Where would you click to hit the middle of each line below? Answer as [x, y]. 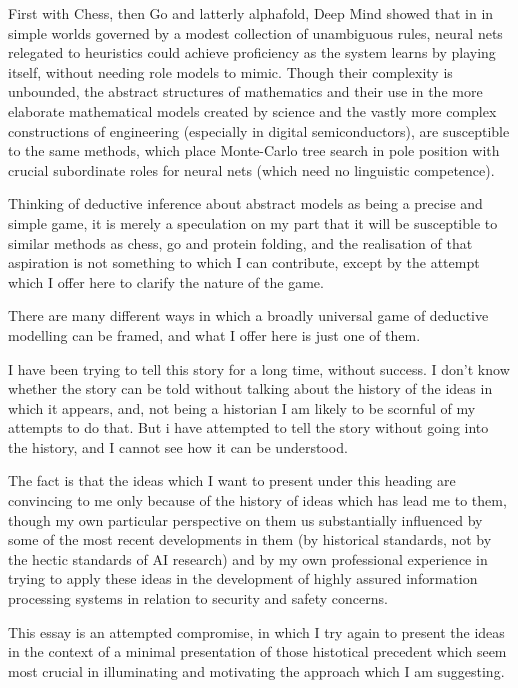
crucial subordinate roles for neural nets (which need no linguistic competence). [251, 169]
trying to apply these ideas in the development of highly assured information [243, 578]
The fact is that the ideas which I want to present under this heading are [232, 480]
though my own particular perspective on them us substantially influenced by [245, 519]
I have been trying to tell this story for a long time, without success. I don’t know [259, 368]
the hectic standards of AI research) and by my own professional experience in [248, 558]
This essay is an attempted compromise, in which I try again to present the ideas [256, 631]
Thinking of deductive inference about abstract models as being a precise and [245, 203]
